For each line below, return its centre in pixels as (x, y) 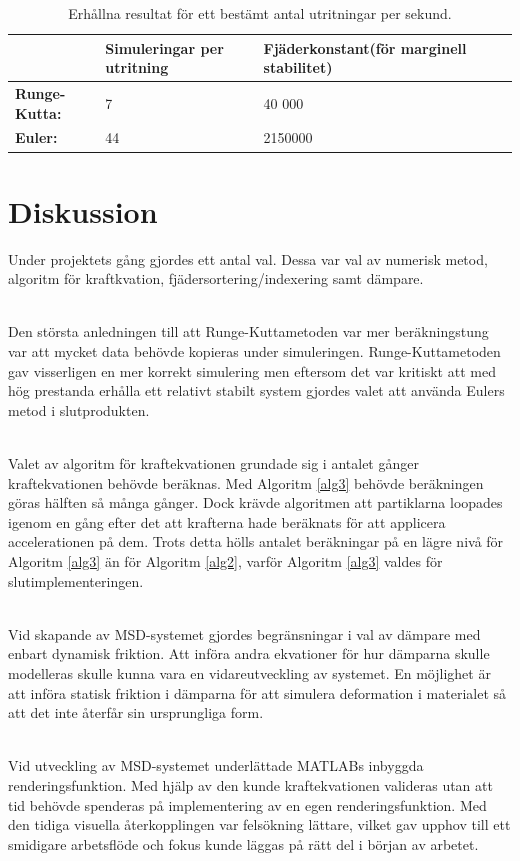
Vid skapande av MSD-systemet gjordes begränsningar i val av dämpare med (244, 633)
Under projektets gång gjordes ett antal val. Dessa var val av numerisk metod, (248, 258)
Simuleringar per (164, 47)
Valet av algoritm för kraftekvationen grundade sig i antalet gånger (213, 463)
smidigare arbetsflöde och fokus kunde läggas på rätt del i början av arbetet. (243, 843)
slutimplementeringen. (76, 580)
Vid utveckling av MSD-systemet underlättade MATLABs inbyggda (216, 765)
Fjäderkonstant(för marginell (365, 47)
